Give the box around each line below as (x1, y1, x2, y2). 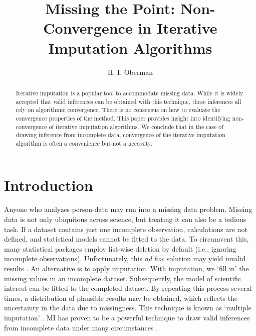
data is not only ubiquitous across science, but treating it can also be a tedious (4, 214, 246, 225)
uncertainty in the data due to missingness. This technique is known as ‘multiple (4, 302, 251, 313)
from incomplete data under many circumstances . (4, 322, 158, 332)
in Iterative (138, 18, 217, 38)
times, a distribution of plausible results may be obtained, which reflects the (4, 292, 238, 303)
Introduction (4, 175, 93, 195)
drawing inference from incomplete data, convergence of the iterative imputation (16, 131, 225, 139)
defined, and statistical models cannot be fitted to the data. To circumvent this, (4, 234, 249, 244)
